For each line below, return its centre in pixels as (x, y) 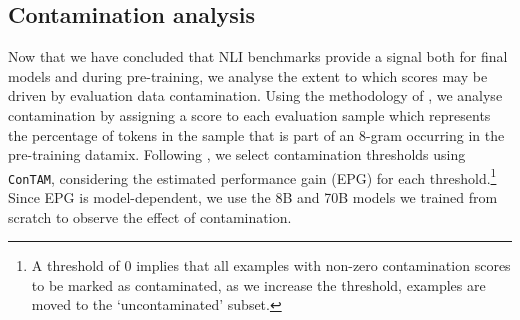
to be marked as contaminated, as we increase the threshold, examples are (258, 284)
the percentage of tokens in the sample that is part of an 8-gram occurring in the (256, 134)
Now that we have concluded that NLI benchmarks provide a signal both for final (258, 56)
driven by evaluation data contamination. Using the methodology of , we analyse (255, 95)
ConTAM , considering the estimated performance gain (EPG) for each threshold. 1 (252, 176)
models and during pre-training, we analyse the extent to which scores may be (248, 75)
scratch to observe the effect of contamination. (150, 216)
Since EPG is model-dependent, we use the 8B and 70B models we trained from (253, 197)
